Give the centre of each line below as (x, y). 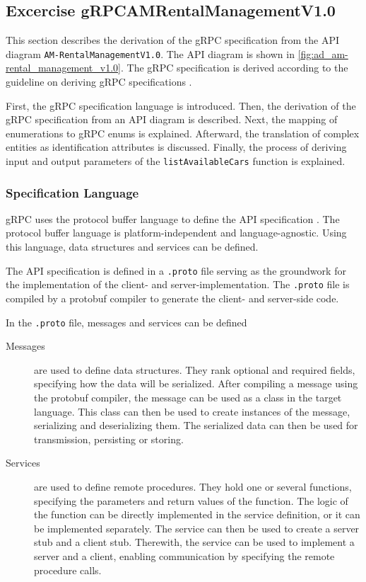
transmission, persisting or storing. (109, 439)
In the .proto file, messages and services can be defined (126, 322)
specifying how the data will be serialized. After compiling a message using (196, 383)
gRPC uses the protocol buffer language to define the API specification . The (173, 218)
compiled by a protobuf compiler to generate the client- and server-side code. (172, 298)
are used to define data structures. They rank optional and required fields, (195, 369)
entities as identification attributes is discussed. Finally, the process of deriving (176, 147)
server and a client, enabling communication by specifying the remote (184, 555)
